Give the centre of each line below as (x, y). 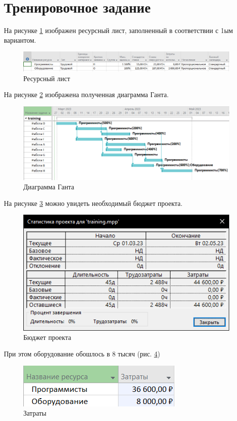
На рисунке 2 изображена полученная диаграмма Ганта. (86, 94)
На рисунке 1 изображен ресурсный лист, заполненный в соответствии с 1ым (118, 30)
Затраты (35, 413)
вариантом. (20, 40)
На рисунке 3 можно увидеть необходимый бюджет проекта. (93, 203)
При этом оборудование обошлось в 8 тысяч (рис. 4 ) (82, 354)
